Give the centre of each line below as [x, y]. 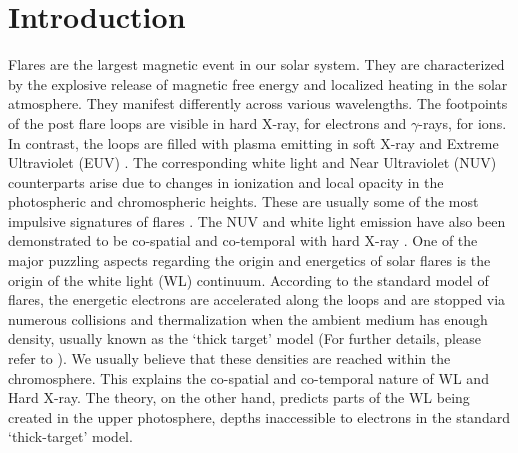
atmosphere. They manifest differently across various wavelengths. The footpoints [258, 103]
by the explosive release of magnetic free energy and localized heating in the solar [258, 83]
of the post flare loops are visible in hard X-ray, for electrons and [207, 122]
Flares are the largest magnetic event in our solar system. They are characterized [256, 64]
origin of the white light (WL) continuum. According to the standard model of [248, 279]
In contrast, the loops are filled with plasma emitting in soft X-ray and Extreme [253, 142]
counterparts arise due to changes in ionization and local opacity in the [226, 181]
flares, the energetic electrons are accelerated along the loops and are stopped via [257, 299]
